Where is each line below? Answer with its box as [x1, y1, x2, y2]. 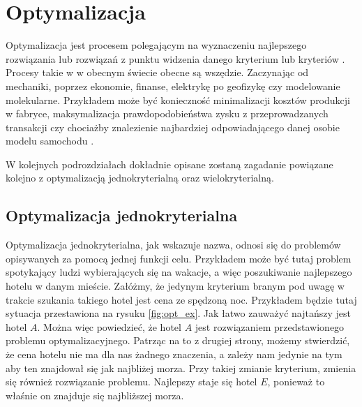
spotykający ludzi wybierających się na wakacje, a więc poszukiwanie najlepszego [6, 265, 352, 279]
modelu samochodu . [6, 133, 94, 148]
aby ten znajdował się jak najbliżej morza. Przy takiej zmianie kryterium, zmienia [6, 360, 356, 375]
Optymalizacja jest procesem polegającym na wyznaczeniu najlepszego [6, 38, 307, 52]
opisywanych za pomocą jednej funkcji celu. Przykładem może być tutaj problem [6, 251, 352, 265]
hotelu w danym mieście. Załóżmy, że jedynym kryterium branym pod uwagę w [6, 279, 345, 293]
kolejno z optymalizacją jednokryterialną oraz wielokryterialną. [6, 170, 274, 185]
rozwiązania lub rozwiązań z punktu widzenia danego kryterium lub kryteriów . [6, 51, 345, 66]
